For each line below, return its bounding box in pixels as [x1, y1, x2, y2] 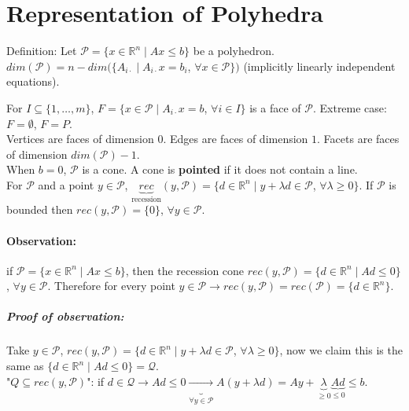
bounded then [6, 201, 73, 218]
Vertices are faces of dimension [6, 130, 154, 147]
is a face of [249, 99, 301, 116]
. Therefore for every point [47, 277, 175, 294]
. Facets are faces [317, 130, 400, 147]
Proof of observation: [6, 308, 124, 325]
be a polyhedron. [193, 42, 275, 59]
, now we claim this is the [279, 342, 403, 358]
